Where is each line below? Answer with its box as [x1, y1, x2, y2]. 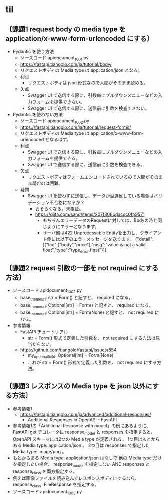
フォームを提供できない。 [32, 98, 85, 105]
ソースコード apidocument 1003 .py [12, 489, 82, 496]
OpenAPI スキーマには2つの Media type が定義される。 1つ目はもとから [12, 436, 160, 442]
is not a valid [119, 241, 146, 247]
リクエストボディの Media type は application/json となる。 [20, 67, 142, 73]
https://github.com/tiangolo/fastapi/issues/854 [20, 347, 117, 353]
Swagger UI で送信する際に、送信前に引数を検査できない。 [27, 105, 149, 111]
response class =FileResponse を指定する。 [12, 481, 99, 489]
